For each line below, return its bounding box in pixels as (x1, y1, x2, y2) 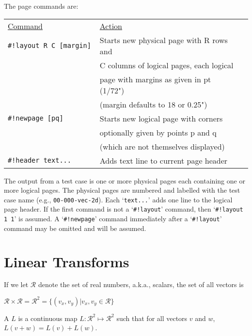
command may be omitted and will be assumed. (4, 223, 146, 233)
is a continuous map (18, 313, 78, 323)
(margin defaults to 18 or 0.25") (99, 98, 207, 110)
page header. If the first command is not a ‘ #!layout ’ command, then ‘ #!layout (4, 204, 243, 214)
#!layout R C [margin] (8, 41, 91, 49)
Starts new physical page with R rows (99, 34, 228, 46)
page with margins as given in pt (99, 73, 211, 85)
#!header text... (8, 156, 71, 165)
